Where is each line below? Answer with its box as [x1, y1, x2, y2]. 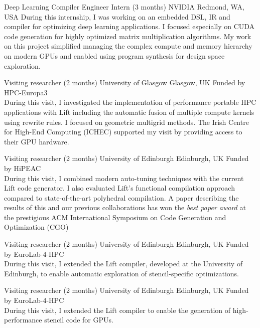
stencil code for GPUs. [44, 314, 113, 325]
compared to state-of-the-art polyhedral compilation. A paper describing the [4, 192, 239, 203]
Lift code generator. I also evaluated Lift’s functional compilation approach [4, 183, 235, 193]
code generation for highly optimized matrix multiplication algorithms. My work [4, 31, 251, 41]
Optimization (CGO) [4, 222, 69, 232]
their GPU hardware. [4, 136, 69, 146]
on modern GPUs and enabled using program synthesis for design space [4, 50, 225, 61]
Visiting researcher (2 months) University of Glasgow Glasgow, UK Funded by [4, 77, 245, 88]
